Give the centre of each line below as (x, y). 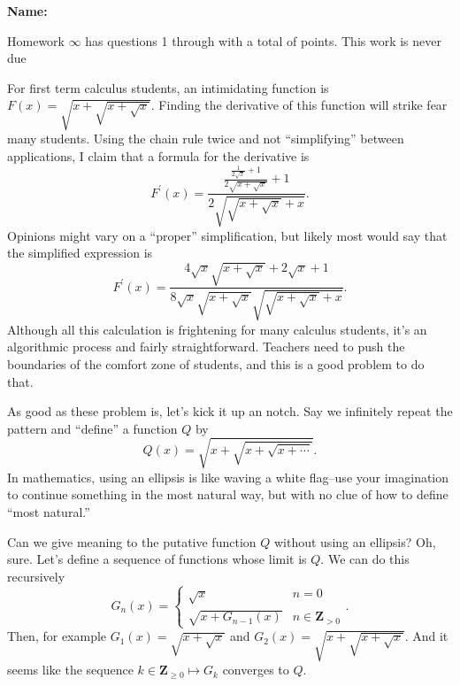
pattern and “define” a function (92, 428)
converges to (256, 670)
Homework (36, 40)
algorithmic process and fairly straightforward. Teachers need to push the (206, 347)
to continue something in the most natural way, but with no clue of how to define (228, 494)
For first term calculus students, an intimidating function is (168, 87)
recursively (36, 576)
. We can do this (365, 559)
